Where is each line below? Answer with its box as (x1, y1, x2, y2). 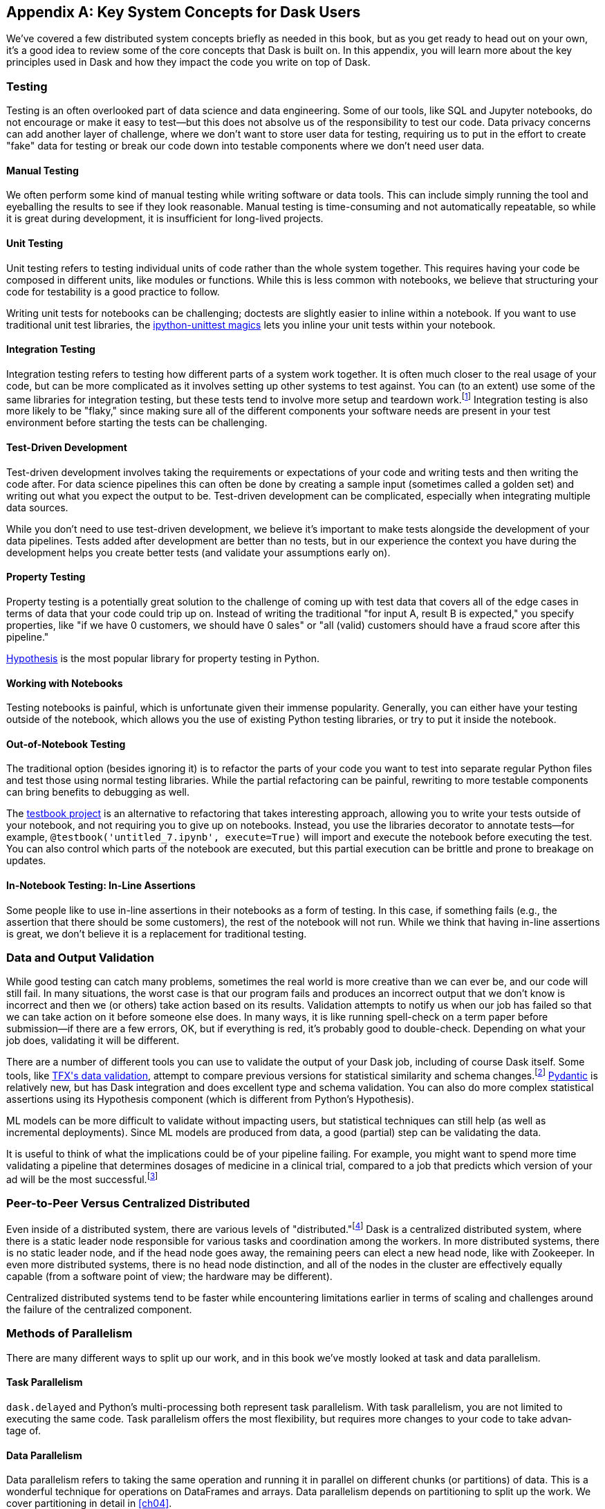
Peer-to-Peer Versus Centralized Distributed (6, 1196, 250, 1211)
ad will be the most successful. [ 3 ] (6, 1171, 158, 1185)
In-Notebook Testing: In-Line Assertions (6, 879, 196, 891)
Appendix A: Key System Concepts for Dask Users (6, 3, 361, 21)
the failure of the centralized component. (6, 1304, 192, 1316)
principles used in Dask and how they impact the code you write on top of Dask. (6, 56, 371, 68)
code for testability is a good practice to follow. (6, 285, 220, 298)
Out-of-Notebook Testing (6, 738, 126, 750)
